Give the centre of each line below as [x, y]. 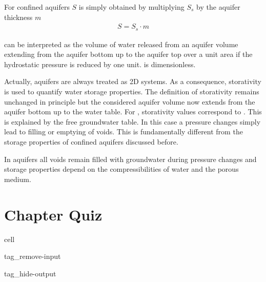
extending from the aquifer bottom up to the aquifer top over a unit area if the [128, 54]
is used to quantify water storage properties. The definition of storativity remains [132, 92]
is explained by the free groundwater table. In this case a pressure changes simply [132, 121]
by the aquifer [218, 7]
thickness [18, 17]
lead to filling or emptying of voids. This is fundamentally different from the [124, 132]
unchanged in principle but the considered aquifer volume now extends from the [130, 101]
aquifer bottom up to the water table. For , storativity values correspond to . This [133, 112]
